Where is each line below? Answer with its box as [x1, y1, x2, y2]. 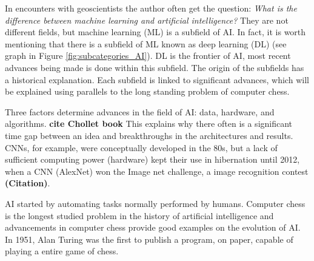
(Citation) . [5, 177, 50, 189]
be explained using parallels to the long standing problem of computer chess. [5, 85, 290, 98]
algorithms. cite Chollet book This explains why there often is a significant [5, 117, 293, 130]
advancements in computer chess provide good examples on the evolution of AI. [5, 221, 301, 234]
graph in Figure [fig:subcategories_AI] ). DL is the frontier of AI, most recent [5, 49, 291, 62]
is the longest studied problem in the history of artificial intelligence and [5, 209, 274, 222]
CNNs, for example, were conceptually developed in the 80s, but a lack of [5, 141, 278, 154]
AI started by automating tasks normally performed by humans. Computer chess [5, 197, 306, 209]
